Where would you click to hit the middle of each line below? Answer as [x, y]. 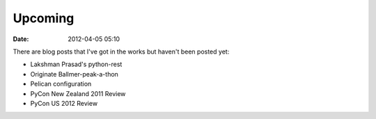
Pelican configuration [61, 84]
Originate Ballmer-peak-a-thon [74, 74]
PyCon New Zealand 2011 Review [78, 93]
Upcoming [44, 18]
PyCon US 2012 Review [64, 103]
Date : [21, 39]
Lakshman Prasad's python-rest [76, 64]
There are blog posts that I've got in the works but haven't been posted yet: [121, 51]
